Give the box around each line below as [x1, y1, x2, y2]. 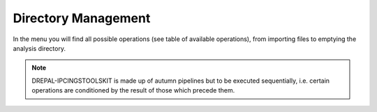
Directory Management [13, 10, 151, 26]
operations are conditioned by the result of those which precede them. [31, 86, 235, 95]
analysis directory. [13, 44, 66, 52]
